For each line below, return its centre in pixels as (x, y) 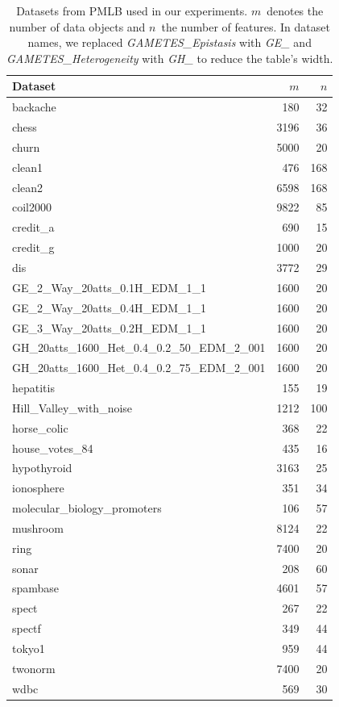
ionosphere (38, 488)
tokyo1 (29, 648)
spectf (27, 628)
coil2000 (32, 207)
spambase (36, 588)
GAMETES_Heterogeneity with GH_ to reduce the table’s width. (170, 58)
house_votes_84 (53, 448)
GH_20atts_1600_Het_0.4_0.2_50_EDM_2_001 (139, 347)
